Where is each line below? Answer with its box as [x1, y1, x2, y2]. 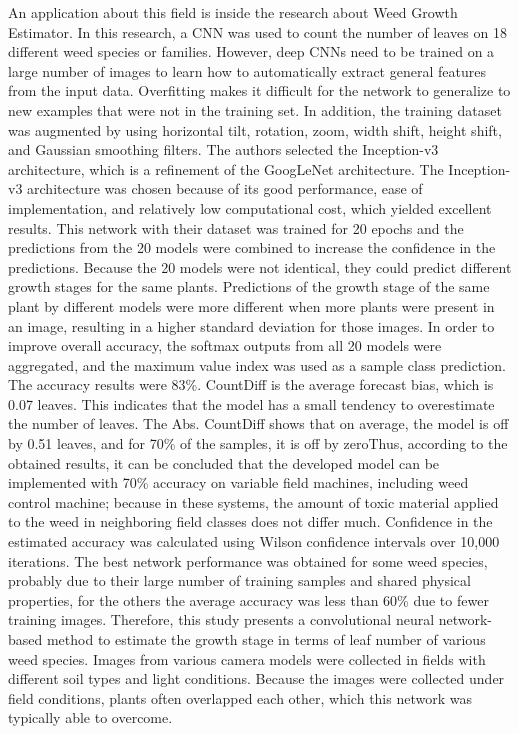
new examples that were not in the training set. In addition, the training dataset [8, 99, 502, 120]
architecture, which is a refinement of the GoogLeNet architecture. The [8, 158, 444, 179]
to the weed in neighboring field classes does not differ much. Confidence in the [8, 511, 493, 532]
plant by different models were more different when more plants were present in [8, 295, 495, 316]
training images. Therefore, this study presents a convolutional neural [8, 609, 435, 630]
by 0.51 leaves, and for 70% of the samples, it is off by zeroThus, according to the [8, 433, 508, 454]
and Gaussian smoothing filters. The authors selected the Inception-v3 [8, 139, 439, 160]
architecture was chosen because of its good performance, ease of [27, 178, 423, 199]
